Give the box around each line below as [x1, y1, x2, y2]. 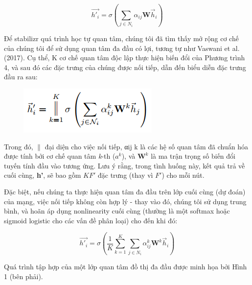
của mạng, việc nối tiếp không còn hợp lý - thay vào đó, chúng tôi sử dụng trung [4, 196, 247, 206]
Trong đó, [4, 141, 33, 151]
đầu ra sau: [4, 71, 38, 82]
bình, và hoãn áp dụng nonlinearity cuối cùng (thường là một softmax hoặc [4, 206, 230, 216]
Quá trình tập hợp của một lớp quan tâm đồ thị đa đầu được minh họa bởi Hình [4, 261, 247, 272]
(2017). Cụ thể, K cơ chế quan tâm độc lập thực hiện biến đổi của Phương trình [4, 52, 245, 63]
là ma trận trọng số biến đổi [151, 151, 235, 161]
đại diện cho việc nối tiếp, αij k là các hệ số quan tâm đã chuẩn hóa [45, 141, 248, 151]
